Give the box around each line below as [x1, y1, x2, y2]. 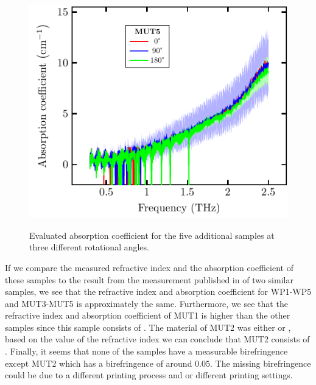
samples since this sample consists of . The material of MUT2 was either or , [5, 320, 291, 333]
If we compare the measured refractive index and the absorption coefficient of [5, 261, 293, 274]
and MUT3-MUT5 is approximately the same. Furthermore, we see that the [5, 297, 288, 309]
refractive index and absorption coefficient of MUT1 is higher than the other [5, 309, 290, 322]
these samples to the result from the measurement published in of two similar [5, 273, 293, 286]
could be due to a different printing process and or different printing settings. [5, 369, 293, 381]
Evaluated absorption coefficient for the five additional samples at [29, 228, 275, 241]
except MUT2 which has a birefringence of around [5, 356, 192, 369]
